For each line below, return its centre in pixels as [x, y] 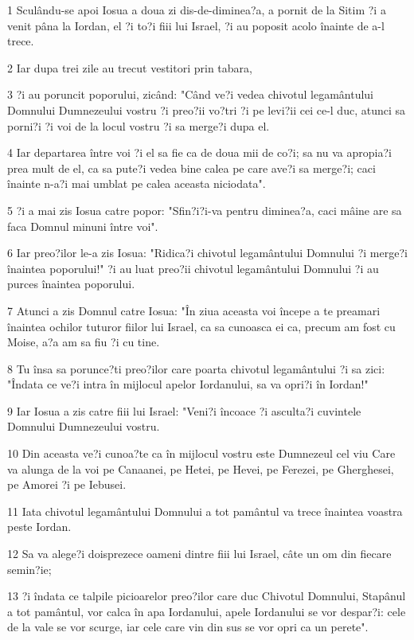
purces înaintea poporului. [71, 284]
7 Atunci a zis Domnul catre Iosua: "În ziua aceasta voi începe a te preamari [194, 310]
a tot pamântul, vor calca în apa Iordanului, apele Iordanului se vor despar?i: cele [207, 611]
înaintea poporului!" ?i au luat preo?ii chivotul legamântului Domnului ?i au [193, 268]
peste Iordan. [39, 527]
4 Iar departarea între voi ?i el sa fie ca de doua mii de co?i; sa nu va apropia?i [199, 152]
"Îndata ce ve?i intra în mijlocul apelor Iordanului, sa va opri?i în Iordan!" [188, 384]
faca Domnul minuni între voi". [83, 226]
